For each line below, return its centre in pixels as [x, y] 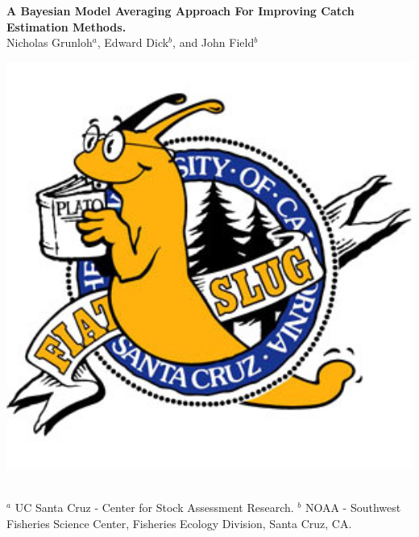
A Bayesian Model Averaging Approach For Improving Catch [180, 10]
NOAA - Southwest [353, 507]
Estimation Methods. [66, 26]
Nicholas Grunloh [50, 42]
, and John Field [214, 42]
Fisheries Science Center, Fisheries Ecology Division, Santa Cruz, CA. [179, 523]
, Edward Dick [133, 42]
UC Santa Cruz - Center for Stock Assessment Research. [154, 507]
